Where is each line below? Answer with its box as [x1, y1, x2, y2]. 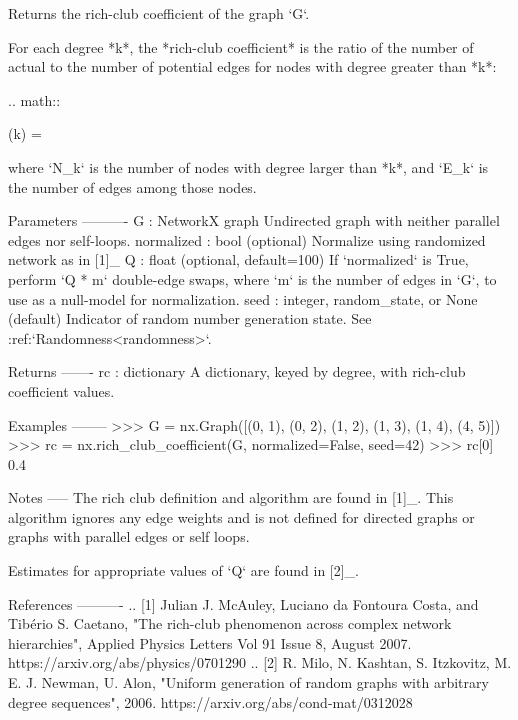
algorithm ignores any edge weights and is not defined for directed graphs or [8, 506, 475, 527]
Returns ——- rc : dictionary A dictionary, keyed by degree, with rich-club [8, 361, 466, 382]
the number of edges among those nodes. [8, 176, 257, 197]
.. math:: [8, 89, 61, 110]
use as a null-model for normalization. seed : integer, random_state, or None [8, 288, 478, 309]
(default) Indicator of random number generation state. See [8, 308, 372, 329]
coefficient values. [8, 380, 115, 401]
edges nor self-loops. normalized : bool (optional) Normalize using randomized [8, 229, 486, 250]
